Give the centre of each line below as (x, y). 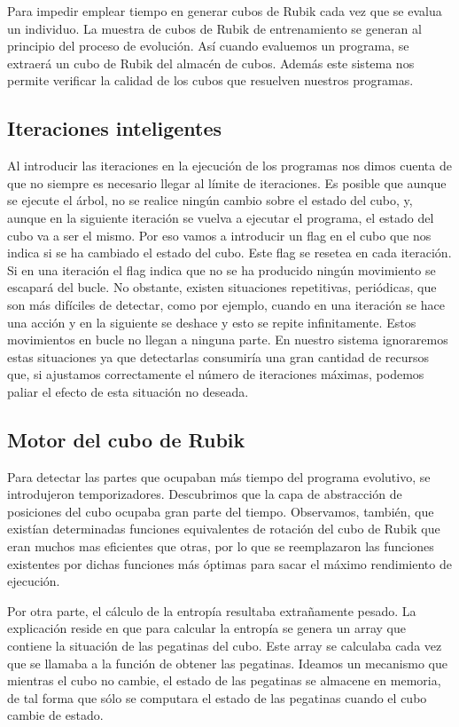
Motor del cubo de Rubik (126, 439)
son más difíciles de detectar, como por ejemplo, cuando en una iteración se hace (226, 304)
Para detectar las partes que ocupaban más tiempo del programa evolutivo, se (219, 476)
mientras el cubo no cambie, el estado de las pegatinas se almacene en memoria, (224, 680)
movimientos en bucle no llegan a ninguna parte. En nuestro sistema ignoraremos (228, 340)
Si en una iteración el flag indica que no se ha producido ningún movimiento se (222, 269)
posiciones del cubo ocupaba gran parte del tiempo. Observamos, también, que (221, 511)
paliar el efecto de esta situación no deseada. (128, 391)
